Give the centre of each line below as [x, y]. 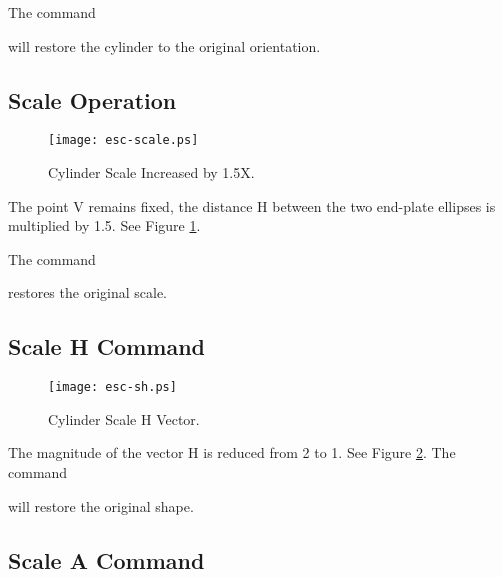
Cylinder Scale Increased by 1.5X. [151, 172]
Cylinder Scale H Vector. [124, 418]
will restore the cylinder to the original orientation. [164, 45]
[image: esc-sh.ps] [112, 387]
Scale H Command [106, 346]
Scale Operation [92, 99]
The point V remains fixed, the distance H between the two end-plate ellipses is [252, 205]
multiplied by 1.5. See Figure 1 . [104, 225]
